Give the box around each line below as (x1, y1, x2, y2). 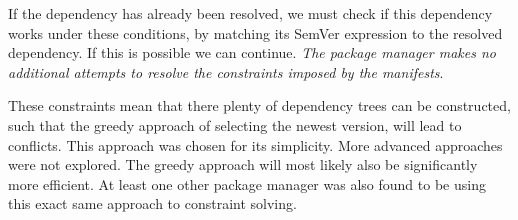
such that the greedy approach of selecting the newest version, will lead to (8, 114, 462, 135)
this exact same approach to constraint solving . (8, 193, 297, 214)
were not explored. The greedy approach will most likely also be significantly (8, 154, 478, 175)
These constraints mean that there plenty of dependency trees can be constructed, (8, 95, 511, 116)
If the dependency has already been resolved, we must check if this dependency (8, 3, 493, 23)
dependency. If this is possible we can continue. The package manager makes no (8, 42, 496, 63)
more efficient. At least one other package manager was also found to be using (8, 173, 486, 194)
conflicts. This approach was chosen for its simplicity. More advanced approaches (8, 134, 503, 155)
